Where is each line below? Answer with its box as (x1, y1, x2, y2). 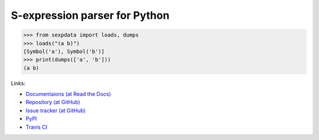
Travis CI (25, 124, 47, 131)
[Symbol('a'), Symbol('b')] (23, 48, 105, 55)
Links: (11, 79, 26, 86)
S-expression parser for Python (11, 9, 170, 22)
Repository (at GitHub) (25, 99, 80, 106)
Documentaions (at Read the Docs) (25, 91, 112, 98)
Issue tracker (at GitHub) (25, 106, 86, 114)
